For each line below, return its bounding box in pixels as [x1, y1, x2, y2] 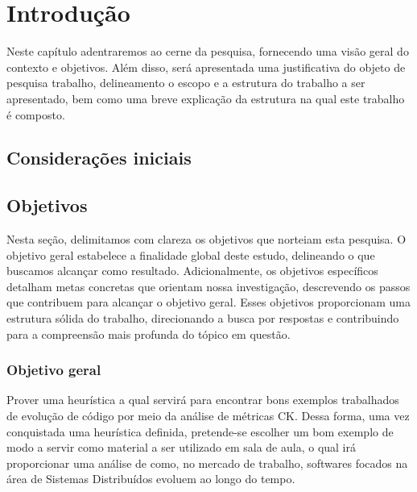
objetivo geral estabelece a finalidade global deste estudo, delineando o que [6, 246, 375, 263]
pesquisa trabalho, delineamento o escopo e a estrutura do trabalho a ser [6, 74, 365, 91]
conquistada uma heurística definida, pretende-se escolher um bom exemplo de [6, 423, 394, 440]
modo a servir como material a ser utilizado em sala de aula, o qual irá [6, 439, 356, 456]
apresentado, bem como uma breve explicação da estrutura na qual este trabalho [6, 90, 405, 106]
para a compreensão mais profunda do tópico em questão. [6, 325, 291, 342]
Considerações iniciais [6, 145, 192, 170]
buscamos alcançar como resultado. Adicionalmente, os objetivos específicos [6, 262, 378, 279]
